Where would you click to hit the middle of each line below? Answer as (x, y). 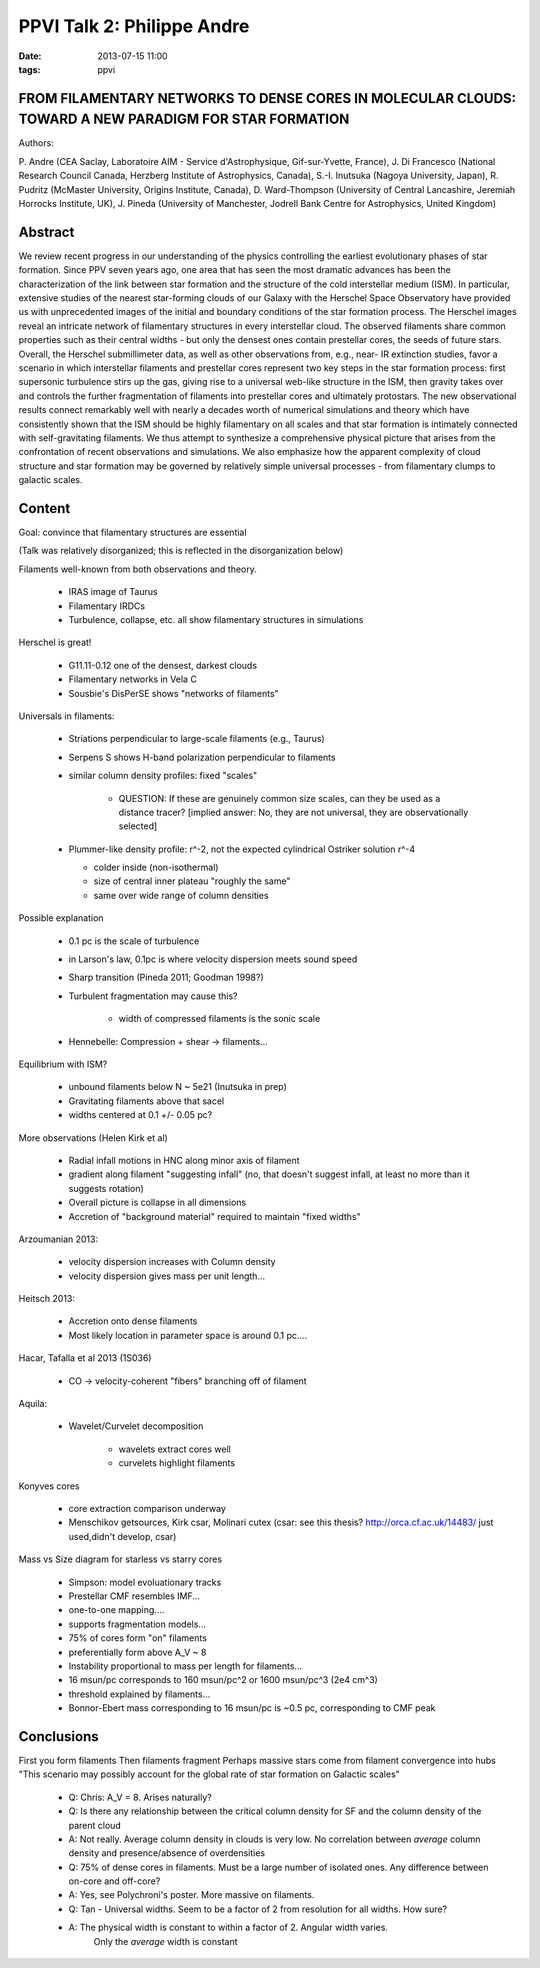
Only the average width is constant (166, 1941)
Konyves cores (49, 1486)
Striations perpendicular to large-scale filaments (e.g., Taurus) (196, 739)
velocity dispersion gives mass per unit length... (167, 1276)
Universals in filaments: (66, 716)
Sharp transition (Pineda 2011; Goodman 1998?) (166, 977)
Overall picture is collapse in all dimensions (157, 1202)
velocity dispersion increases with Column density (172, 1262)
